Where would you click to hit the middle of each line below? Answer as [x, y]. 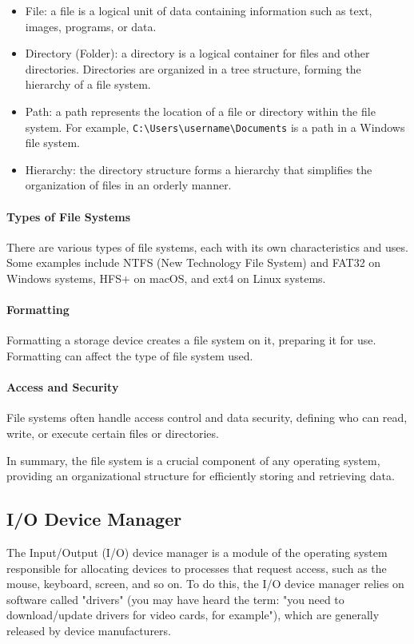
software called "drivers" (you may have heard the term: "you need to [175, 599]
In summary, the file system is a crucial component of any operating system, [193, 460]
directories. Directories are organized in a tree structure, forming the [193, 68]
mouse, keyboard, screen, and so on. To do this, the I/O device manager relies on [205, 584]
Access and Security [63, 387]
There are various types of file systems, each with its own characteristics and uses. [207, 246]
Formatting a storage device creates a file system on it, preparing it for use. [191, 340]
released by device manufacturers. [89, 630]
